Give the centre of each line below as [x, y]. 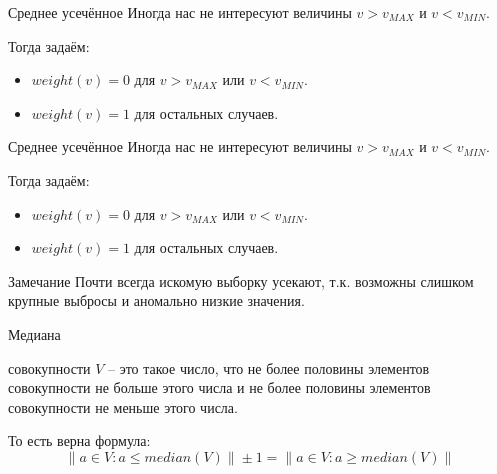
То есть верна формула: [79, 440]
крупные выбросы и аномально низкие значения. [156, 300]
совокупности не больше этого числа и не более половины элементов [219, 387]
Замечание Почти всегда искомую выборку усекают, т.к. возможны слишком [241, 280]
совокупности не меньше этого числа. [123, 406]
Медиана [34, 333]
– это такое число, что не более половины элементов [268, 367]
